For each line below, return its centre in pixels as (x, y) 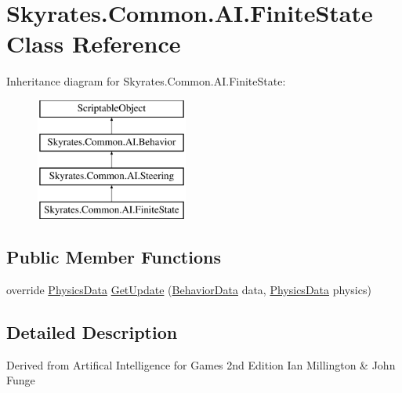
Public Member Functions (114, 257)
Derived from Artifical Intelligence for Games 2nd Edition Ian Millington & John (201, 364)
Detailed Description (92, 331)
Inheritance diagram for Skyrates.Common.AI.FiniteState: (146, 81)
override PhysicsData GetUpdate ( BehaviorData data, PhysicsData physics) (189, 289)
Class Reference (94, 44)
